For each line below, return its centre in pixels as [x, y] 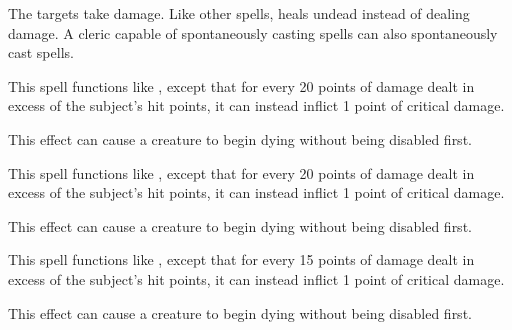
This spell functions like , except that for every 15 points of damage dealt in [241, 259]
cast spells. [41, 52]
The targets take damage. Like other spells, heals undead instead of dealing [239, 13]
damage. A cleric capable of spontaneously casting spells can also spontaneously [253, 32]
